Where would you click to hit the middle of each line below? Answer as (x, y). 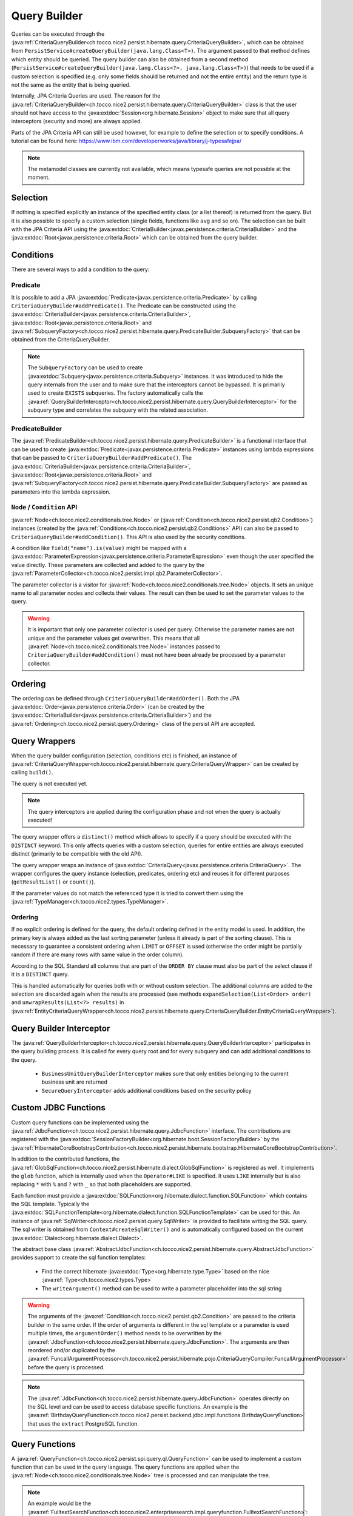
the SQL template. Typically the (50, 1204)
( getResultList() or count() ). (53, 882)
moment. (39, 177)
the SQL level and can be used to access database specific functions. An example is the (138, 1406)
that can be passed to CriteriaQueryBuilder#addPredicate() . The (102, 458)
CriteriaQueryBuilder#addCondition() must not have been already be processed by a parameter (157, 655)
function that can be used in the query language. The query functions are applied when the (125, 1467)
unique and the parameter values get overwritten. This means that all (114, 638)
